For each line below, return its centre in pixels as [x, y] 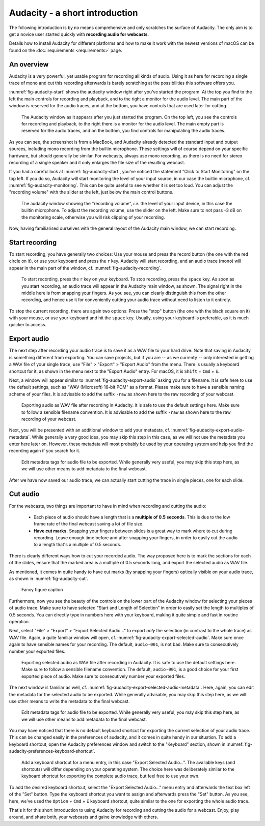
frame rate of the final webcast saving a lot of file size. [89, 524]
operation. [19, 622]
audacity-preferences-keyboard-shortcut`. [52, 751]
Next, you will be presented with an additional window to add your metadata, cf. [90, 430]
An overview [29, 64]
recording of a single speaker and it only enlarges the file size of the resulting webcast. [97, 162]
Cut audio [24, 494]
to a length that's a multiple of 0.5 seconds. [77, 545]
